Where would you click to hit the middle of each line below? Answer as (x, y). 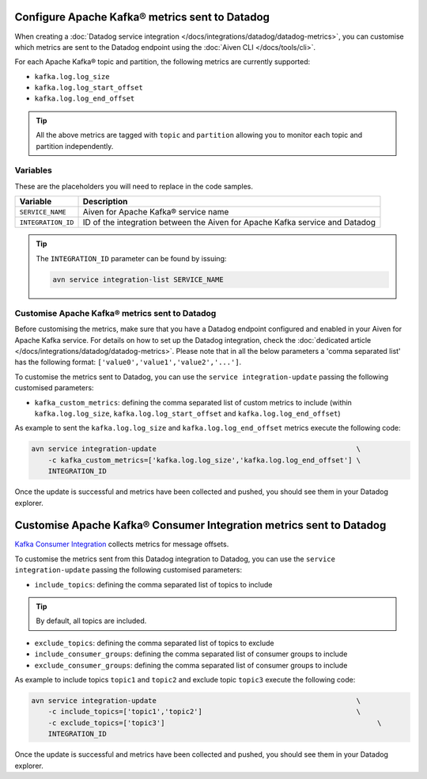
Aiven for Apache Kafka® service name (156, 212)
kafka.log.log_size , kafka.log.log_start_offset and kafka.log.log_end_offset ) (187, 414)
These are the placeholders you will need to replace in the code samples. (134, 186)
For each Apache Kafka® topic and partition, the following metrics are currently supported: (162, 62)
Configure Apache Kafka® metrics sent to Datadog (142, 17)
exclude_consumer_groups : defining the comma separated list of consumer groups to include (191, 665)
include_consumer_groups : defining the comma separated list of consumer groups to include (191, 654)
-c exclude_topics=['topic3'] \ (215, 723)
